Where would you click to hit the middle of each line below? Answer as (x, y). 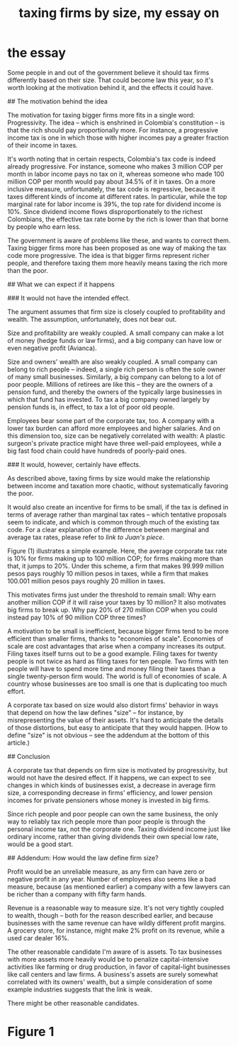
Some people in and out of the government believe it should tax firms (108, 72)
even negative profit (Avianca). (52, 348)
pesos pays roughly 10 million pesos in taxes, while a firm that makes (108, 573)
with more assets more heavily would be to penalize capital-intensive (108, 959)
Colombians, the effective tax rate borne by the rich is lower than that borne (118, 219)
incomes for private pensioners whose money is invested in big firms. (109, 800)
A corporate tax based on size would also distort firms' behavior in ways (113, 705)
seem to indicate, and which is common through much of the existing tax (113, 522)
